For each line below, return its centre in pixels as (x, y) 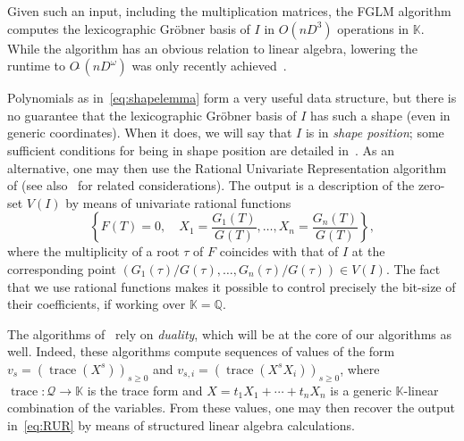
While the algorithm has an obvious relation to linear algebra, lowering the (212, 48)
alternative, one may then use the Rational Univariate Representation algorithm (227, 167)
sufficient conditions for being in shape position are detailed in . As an (201, 150)
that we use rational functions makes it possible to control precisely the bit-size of (232, 286)
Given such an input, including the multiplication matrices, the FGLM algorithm (229, 11)
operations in (373, 28)
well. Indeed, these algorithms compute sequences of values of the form (201, 351)
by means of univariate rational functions (178, 202)
